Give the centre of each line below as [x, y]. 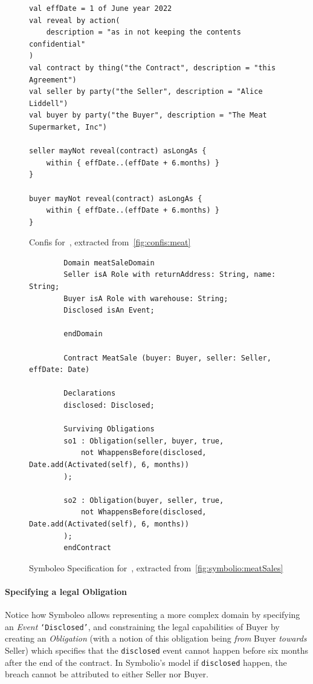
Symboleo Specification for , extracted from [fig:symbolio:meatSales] [156, 567]
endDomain [83, 334]
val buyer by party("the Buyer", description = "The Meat [148, 115]
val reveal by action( [75, 20]
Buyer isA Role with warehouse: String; [146, 298]
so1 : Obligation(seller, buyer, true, [144, 441]
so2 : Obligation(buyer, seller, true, [144, 500]
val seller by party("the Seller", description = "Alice [146, 92]
